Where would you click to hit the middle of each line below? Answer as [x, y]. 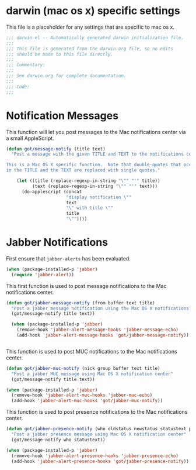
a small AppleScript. [30, 138]
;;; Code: [18, 87]
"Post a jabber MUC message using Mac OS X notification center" [92, 374]
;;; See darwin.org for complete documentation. [66, 76]
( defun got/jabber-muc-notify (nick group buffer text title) [83, 368]
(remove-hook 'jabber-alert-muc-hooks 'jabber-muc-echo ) [82, 395]
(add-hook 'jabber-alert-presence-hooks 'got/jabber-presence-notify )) [100, 461]
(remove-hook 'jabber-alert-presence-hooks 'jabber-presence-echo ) [95, 456]
